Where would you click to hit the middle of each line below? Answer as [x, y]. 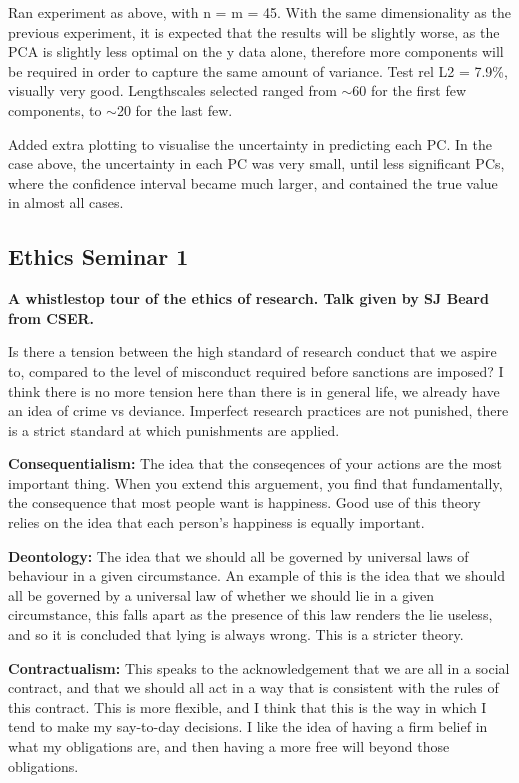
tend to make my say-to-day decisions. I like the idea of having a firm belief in [248, 726]
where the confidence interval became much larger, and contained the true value [253, 182]
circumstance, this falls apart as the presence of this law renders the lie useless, [250, 614]
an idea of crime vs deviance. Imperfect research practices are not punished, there [258, 410]
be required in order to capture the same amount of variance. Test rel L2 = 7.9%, [258, 70]
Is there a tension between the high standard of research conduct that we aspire [252, 351]
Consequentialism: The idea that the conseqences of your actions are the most [255, 463]
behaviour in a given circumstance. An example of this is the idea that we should [256, 575]
